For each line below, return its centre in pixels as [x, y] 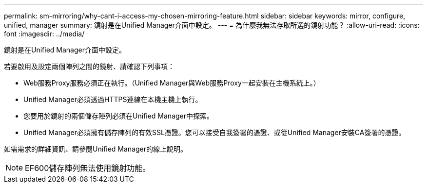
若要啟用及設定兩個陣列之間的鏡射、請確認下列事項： [89, 66]
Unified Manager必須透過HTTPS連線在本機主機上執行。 [113, 99]
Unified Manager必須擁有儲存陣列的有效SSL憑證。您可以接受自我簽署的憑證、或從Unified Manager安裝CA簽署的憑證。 [214, 132]
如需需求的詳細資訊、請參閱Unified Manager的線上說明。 [96, 149]
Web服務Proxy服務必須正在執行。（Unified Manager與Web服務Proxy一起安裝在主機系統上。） [172, 83]
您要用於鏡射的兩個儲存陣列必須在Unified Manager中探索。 [118, 116]
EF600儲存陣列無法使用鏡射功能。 [88, 168]
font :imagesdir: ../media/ [44, 34]
